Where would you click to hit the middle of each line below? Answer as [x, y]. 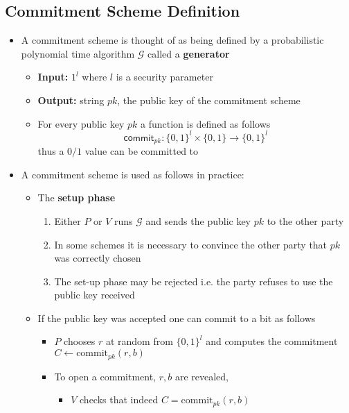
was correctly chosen [98, 258]
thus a [51, 151]
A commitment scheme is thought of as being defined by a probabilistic [172, 40]
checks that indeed [119, 399]
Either [68, 220]
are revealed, [202, 376]
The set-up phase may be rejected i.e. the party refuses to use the [194, 281]
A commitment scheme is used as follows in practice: [133, 174]
